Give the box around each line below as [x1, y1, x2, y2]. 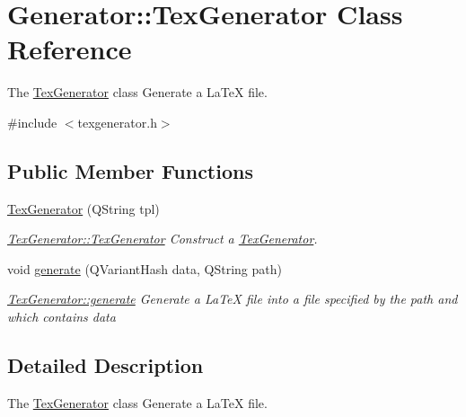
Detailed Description [7, 351, 204, 379]
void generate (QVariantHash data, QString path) [7, 259, 282, 278]
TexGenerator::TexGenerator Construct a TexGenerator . [7, 229, 318, 248]
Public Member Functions [7, 156, 253, 184]
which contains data [7, 307, 116, 326]
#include [7, 112, 57, 131]
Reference [7, 31, 132, 67]
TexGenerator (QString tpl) [7, 199, 160, 217]
